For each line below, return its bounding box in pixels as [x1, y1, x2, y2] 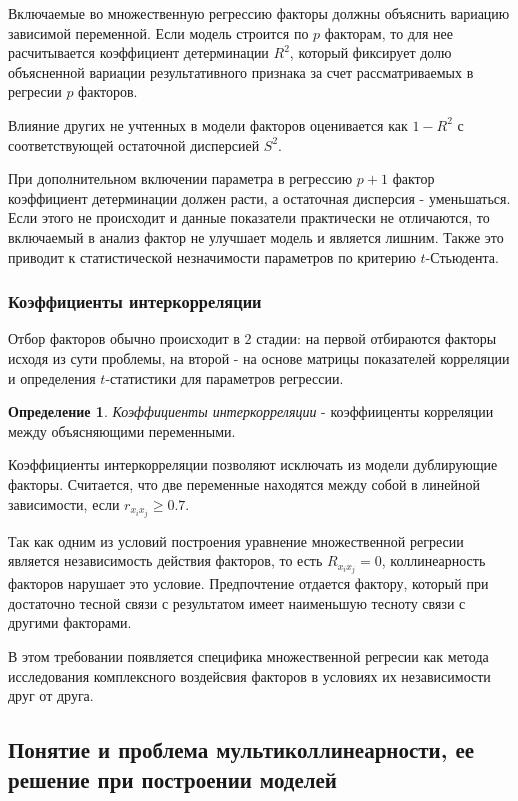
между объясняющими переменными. [8, 420, 236, 441]
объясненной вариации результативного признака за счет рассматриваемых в [8, 61, 474, 82]
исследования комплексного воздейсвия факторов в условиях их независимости [8, 665, 491, 686]
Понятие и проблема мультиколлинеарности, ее [8, 734, 475, 765]
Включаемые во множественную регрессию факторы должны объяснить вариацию [8, 3, 510, 23]
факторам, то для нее [324, 22, 453, 43]
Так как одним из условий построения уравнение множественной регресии [8, 530, 464, 551]
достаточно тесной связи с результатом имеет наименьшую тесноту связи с [8, 592, 466, 613]
